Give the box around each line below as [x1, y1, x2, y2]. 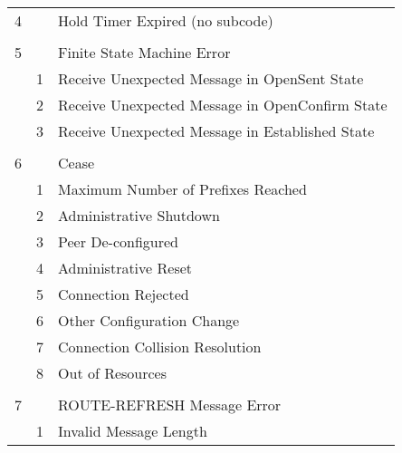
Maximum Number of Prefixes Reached [58, 178, 307, 199]
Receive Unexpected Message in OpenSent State [58, 68, 364, 89]
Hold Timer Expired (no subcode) [58, 10, 273, 31]
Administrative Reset [58, 257, 193, 278]
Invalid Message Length [58, 420, 207, 441]
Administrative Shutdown [58, 205, 220, 226]
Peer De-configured [58, 231, 179, 252]
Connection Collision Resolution [58, 336, 262, 357]
